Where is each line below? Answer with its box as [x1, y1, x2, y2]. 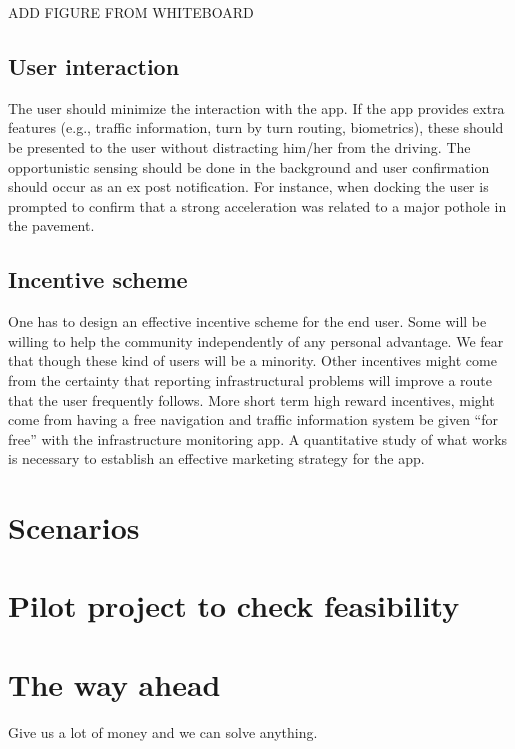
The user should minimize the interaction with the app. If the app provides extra [8, 97, 505, 118]
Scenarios [8, 507, 140, 548]
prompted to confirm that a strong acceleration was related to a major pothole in [8, 195, 507, 216]
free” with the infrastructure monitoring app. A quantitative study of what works [8, 428, 508, 449]
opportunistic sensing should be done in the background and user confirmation [8, 156, 490, 177]
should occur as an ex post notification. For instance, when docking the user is [8, 176, 489, 197]
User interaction [8, 50, 180, 81]
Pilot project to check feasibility [8, 585, 460, 626]
